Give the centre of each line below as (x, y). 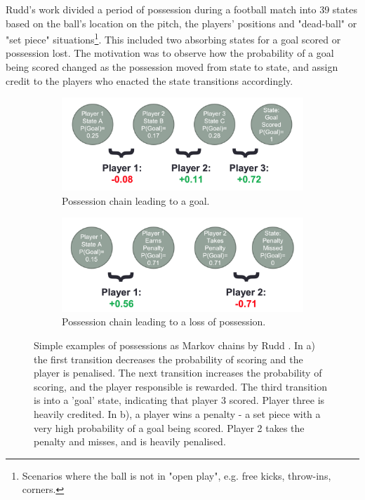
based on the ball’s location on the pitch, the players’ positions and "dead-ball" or (181, 23)
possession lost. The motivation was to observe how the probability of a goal (170, 53)
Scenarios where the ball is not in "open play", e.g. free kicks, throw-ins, (177, 475)
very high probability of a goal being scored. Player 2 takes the (169, 427)
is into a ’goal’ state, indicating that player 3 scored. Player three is (179, 400)
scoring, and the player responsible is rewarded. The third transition (180, 386)
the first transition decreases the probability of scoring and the (168, 359)
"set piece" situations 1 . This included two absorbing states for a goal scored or (173, 38)
